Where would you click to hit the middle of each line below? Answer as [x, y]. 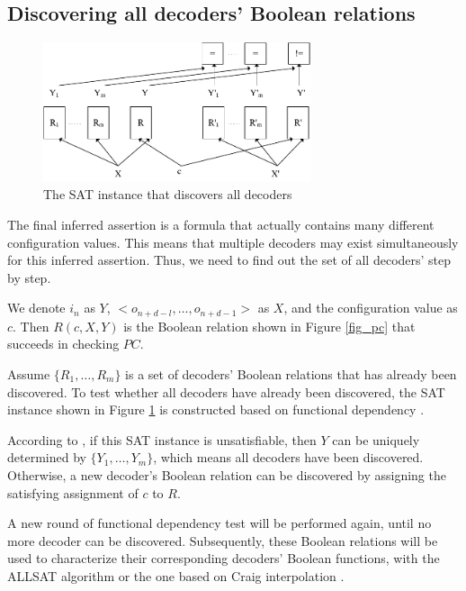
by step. [29, 277]
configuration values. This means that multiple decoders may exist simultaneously [233, 242]
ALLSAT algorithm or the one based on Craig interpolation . [176, 575]
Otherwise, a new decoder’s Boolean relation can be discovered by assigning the [227, 474]
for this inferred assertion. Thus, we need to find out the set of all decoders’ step [229, 260]
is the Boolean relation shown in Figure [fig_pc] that [269, 326]
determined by [47, 457]
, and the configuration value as [371, 308]
